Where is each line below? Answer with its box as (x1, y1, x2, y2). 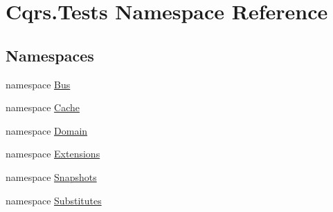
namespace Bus (6, 77, 71, 91)
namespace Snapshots (6, 169, 97, 184)
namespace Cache (6, 100, 80, 115)
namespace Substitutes (6, 193, 102, 207)
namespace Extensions (6, 146, 100, 161)
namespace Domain (6, 123, 88, 137)
